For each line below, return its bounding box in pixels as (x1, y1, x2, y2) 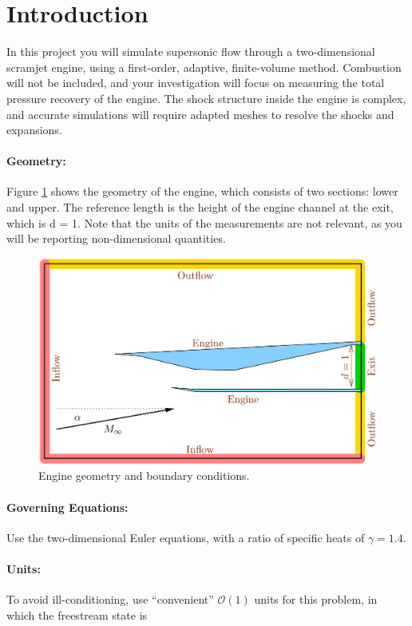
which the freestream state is (6, 606, 148, 623)
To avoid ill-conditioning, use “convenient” (6, 591, 214, 608)
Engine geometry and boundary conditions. (38, 467, 250, 484)
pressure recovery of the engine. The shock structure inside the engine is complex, (6, 89, 406, 106)
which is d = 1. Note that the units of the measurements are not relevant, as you (6, 214, 402, 231)
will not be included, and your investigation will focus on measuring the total (6, 74, 385, 91)
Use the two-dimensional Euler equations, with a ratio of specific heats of (6, 529, 365, 545)
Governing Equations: (6, 498, 129, 515)
